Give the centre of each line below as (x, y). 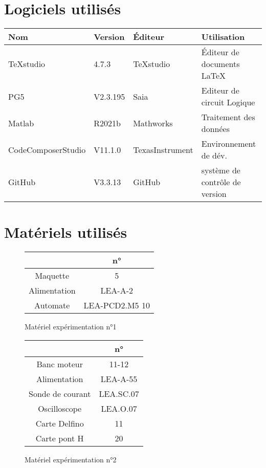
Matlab (21, 123)
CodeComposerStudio (47, 149)
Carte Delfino (60, 423)
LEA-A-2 (117, 291)
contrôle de (221, 182)
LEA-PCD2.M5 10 (117, 305)
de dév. (214, 155)
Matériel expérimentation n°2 (71, 459)
